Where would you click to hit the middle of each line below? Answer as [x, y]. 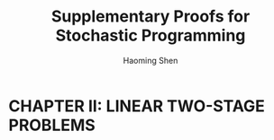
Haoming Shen [151, 60]
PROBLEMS [52, 125]
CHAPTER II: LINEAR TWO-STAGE [137, 106]
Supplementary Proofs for [151, 17]
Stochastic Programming [151, 35]
